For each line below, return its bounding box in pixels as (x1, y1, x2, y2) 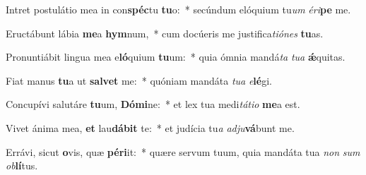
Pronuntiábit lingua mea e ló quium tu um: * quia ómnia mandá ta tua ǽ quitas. (6, 49, 346, 64)
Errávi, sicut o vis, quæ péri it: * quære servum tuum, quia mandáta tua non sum (6, 144, 360, 159)
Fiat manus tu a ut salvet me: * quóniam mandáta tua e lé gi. (6, 73, 273, 87)
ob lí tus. (6, 158, 38, 173)
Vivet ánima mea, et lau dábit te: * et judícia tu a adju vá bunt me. (6, 120, 295, 135)
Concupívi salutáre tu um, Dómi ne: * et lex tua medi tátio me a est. (6, 97, 300, 111)
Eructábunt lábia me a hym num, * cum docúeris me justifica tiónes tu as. (6, 25, 324, 40)
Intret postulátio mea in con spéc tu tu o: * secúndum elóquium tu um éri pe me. (6, 2, 351, 16)
